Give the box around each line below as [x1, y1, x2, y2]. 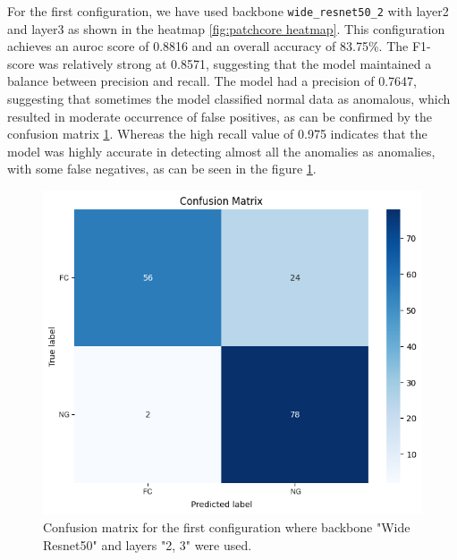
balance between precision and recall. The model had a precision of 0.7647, [7, 72, 417, 90]
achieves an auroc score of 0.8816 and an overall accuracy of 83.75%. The [7, 37, 409, 55]
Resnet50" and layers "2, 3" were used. [43, 535, 252, 554]
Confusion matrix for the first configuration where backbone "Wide [43, 517, 410, 536]
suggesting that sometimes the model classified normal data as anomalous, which [7, 89, 451, 108]
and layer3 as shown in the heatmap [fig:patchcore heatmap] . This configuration [7, 19, 445, 38]
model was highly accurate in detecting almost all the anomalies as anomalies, [7, 141, 436, 160]
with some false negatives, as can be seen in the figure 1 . [7, 159, 317, 178]
